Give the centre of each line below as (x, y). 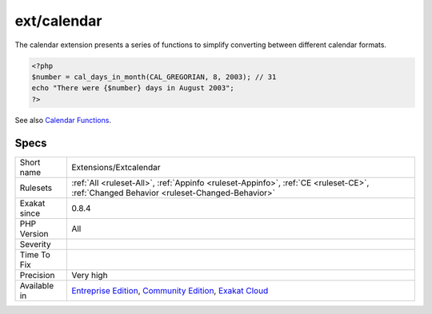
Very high (90, 275)
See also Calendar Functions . (63, 120)
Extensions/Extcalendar (116, 167)
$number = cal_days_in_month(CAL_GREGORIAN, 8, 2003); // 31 (154, 77)
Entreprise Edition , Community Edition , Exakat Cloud (170, 290)
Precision (37, 275)
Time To (35, 254)
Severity (35, 244)
